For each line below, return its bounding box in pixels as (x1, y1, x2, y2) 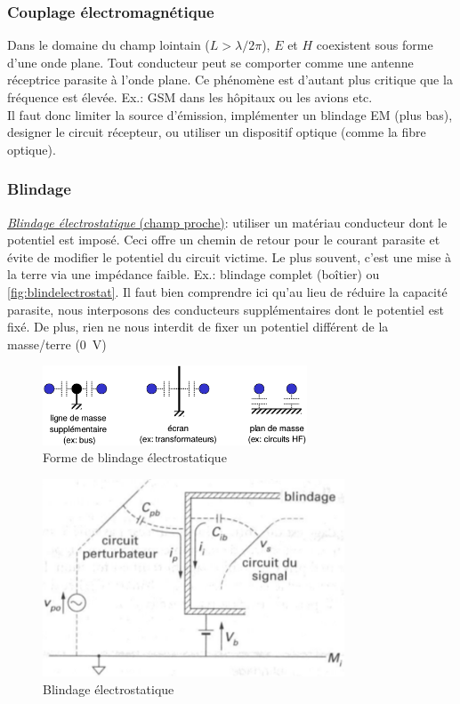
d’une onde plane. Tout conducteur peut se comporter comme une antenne (7, 52, 414, 71)
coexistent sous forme (316, 36, 433, 54)
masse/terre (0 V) (7, 334, 107, 353)
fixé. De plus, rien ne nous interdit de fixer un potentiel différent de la (7, 317, 389, 336)
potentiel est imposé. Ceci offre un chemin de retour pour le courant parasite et (7, 230, 440, 249)
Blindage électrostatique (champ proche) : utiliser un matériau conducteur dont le (7, 212, 448, 231)
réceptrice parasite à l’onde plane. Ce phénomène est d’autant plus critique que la (7, 70, 453, 89)
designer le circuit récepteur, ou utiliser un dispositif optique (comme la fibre (7, 123, 426, 141)
